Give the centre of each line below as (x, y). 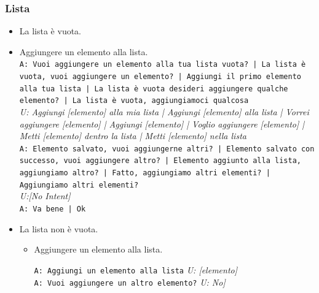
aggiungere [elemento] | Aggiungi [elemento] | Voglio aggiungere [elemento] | (162, 124)
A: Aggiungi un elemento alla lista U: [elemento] (136, 269)
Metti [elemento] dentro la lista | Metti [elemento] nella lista (133, 136)
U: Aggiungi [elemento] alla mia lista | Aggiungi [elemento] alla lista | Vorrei (164, 112)
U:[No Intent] (45, 196)
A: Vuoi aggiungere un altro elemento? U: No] (130, 282)
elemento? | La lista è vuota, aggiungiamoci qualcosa (134, 101)
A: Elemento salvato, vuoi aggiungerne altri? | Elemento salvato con (167, 149)
